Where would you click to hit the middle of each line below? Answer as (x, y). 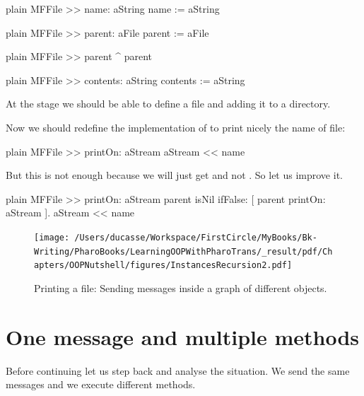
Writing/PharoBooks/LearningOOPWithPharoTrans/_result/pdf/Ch (183, 251)
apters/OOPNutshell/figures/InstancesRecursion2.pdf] (163, 266)
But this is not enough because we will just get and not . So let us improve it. (174, 175)
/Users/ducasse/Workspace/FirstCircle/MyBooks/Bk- (196, 237)
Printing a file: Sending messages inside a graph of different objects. (181, 287)
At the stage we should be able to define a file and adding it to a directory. (168, 104)
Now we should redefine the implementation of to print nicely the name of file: (176, 127)
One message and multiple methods (183, 336)
